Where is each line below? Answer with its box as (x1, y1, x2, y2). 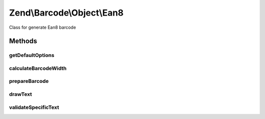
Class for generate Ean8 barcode (9, 24, 76, 30)
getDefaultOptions (9, 52, 54, 59)
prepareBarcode (9, 78, 49, 85)
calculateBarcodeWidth (9, 65, 67, 72)
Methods (9, 37, 37, 45)
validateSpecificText (9, 104, 59, 111)
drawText (9, 91, 32, 98)
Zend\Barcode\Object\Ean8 (9, 7, 124, 18)
